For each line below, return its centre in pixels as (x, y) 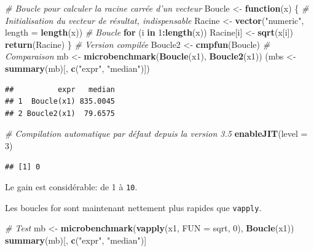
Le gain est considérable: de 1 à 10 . (71, 187)
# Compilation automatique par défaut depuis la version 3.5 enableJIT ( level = (156, 133)
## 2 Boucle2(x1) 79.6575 (60, 113)
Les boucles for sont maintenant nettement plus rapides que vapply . (133, 207)
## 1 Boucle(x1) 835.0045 (60, 102)
